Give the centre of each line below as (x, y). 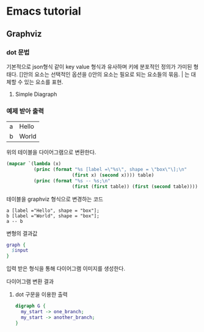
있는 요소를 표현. (44, 82)
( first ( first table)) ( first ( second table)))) (135, 186)
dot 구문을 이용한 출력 (42, 295)
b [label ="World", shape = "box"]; (53, 216)
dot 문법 (18, 52)
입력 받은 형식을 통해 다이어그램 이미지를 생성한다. (66, 269)
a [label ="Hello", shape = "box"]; (53, 211)
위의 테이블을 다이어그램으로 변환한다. (51, 152)
